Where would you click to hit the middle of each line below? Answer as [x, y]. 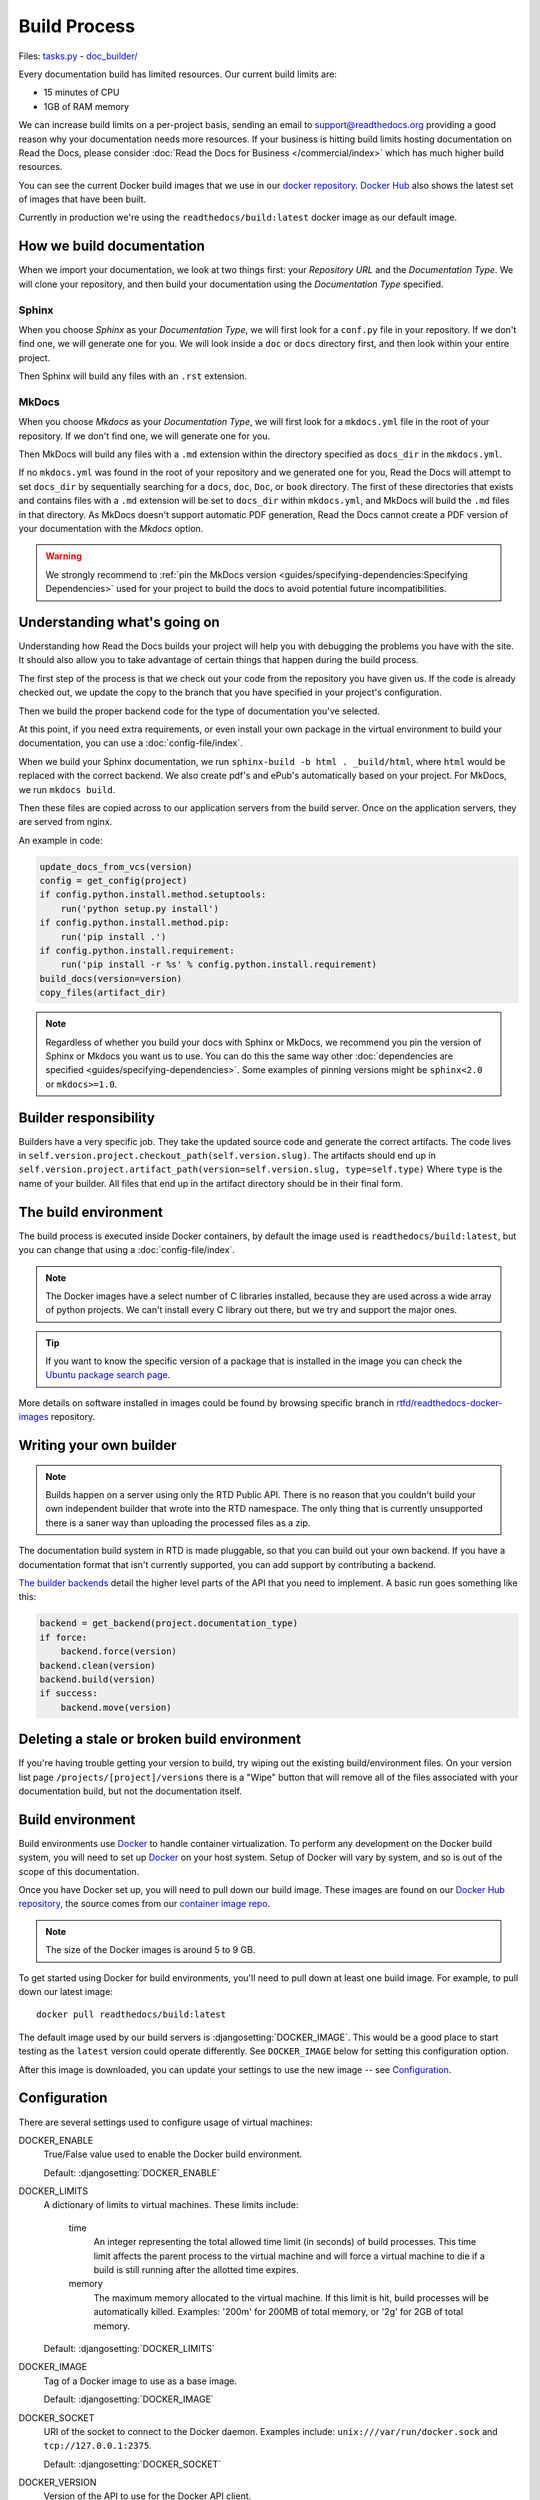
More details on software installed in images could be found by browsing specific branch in [206, 1402]
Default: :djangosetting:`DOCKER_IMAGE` [128, 2399]
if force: [63, 1637]
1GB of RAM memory [86, 106]
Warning [63, 556]
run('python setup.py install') [140, 908]
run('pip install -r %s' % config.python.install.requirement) [219, 964]
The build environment [91, 1211]
